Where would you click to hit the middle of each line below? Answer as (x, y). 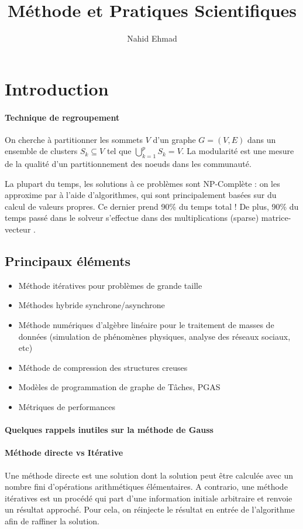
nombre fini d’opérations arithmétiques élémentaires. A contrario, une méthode (146, 487)
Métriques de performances (67, 407)
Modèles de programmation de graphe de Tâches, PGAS (119, 387)
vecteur (18, 229)
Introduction (57, 88)
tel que (119, 151)
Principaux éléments (68, 261)
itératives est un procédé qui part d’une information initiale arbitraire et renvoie (149, 498)
